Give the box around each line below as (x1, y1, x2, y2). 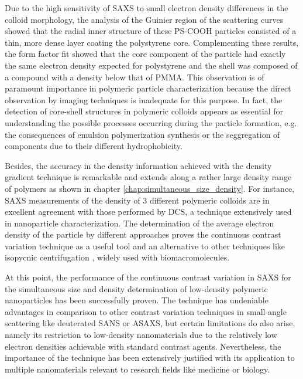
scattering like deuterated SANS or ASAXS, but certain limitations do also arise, (5, 317, 295, 329)
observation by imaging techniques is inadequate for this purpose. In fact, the (5, 93, 283, 106)
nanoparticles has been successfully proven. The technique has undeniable (5, 294, 268, 306)
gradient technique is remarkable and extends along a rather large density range (5, 171, 292, 183)
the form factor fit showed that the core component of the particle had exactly (5, 48, 286, 60)
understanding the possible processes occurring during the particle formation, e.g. (5, 116, 297, 128)
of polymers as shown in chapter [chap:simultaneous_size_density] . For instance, (5, 182, 295, 194)
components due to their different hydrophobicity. (5, 140, 183, 152)
